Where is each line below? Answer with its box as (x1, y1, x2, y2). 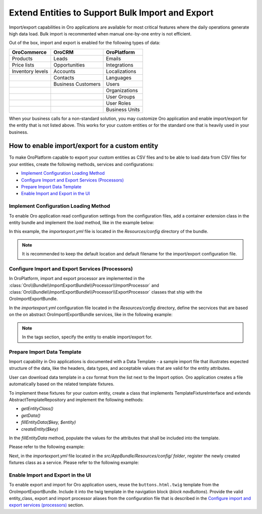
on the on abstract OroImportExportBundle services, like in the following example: (9, 312, 173, 317)
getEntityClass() (21, 406, 53, 412)
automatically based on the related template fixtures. (9, 381, 115, 387)
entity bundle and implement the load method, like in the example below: (9, 219, 155, 225)
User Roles (106, 99, 131, 106)
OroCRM (53, 49, 74, 55)
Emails (106, 55, 121, 62)
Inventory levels (12, 68, 49, 75)
